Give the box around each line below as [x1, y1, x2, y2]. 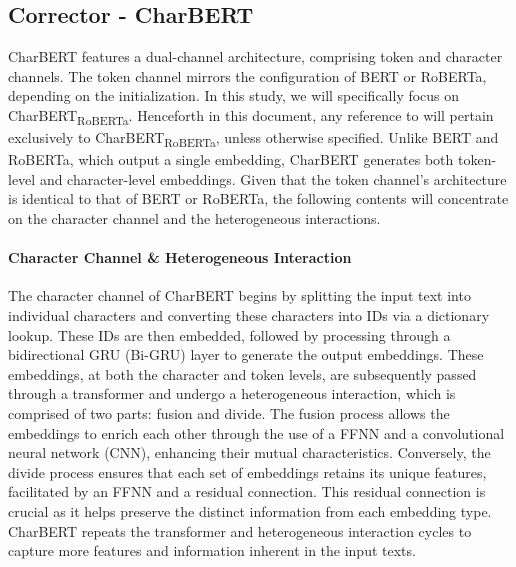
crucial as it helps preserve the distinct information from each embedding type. [8, 500, 492, 521]
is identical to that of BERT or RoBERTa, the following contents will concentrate [8, 188, 509, 209]
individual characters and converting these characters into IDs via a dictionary [8, 305, 490, 325]
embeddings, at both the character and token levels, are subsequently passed [8, 363, 477, 384]
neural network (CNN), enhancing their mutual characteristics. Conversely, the [8, 442, 491, 463]
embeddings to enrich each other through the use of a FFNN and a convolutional [8, 422, 505, 443]
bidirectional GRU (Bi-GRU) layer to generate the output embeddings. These [8, 344, 484, 365]
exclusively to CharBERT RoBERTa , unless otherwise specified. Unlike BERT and [8, 127, 499, 150]
